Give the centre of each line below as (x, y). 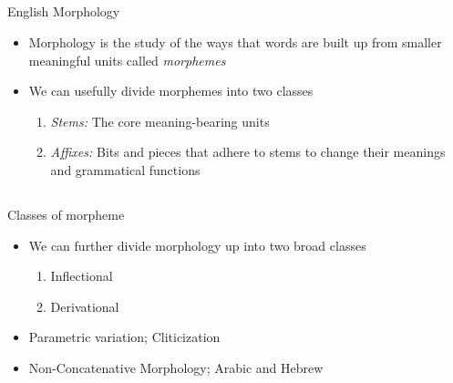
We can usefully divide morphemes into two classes (171, 91)
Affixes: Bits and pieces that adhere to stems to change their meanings (248, 152)
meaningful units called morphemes (127, 60)
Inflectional (82, 276)
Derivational (85, 306)
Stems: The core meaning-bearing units (160, 121)
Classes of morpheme (66, 214)
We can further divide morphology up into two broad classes (197, 245)
